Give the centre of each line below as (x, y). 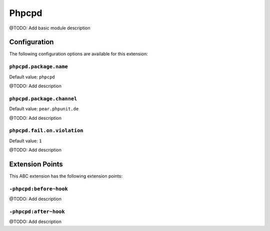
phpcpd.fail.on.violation (46, 131)
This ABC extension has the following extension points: (66, 176)
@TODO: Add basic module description (50, 28)
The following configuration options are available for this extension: (78, 54)
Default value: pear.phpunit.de (44, 109)
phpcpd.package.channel (43, 99)
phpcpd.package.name (39, 67)
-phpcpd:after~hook (37, 211)
